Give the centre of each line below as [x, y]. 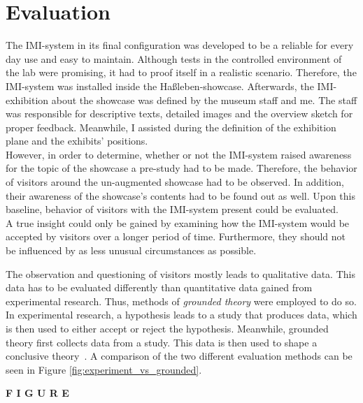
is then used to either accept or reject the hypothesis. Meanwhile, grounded [167, 328]
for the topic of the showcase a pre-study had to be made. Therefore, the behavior [181, 168]
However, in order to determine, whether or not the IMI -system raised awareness [179, 154]
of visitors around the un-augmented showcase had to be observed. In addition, [175, 182]
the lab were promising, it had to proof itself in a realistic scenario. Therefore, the [181, 72]
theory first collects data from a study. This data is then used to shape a [162, 342]
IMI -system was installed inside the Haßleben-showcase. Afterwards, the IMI [170, 86]
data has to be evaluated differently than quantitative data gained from [159, 287]
